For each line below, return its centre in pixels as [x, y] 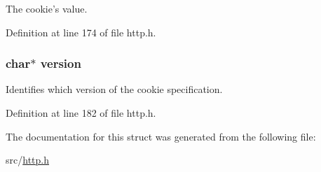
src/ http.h [27, 160]
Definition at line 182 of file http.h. [81, 113]
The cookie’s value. [47, 8]
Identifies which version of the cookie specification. [114, 89]
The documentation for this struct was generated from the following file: [161, 136]
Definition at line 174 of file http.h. [81, 32]
